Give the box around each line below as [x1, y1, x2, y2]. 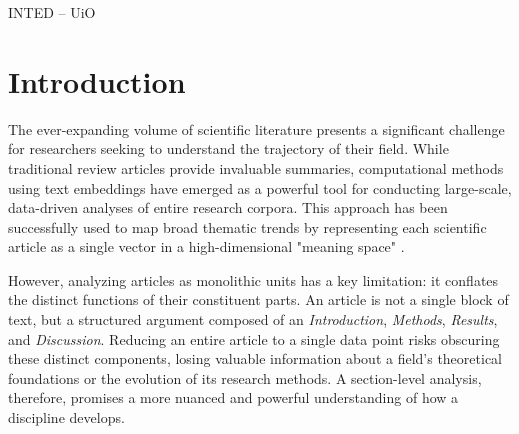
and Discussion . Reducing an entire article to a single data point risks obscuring [8, 328, 500, 349]
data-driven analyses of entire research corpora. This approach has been [8, 197, 448, 218]
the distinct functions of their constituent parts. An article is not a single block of [8, 289, 509, 310]
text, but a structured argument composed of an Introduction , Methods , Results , [8, 309, 498, 330]
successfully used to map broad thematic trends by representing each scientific [8, 216, 487, 237]
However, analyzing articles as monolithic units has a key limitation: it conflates [8, 269, 499, 290]
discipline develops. [8, 407, 125, 428]
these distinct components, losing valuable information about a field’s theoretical [8, 348, 502, 369]
